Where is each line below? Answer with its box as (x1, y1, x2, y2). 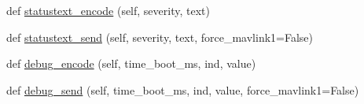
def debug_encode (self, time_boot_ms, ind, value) (6, 55, 256, 72)
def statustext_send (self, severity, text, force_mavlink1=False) (6, 28, 314, 45)
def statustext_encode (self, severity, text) (6, 2, 210, 18)
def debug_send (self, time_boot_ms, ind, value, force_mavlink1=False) (6, 81, 359, 98)
